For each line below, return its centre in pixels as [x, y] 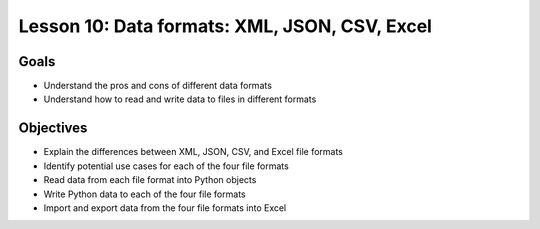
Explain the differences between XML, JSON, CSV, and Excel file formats [193, 152]
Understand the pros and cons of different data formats [157, 86]
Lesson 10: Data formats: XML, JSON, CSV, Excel [225, 26]
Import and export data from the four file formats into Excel [165, 207]
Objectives [53, 128]
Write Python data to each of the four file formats [144, 194]
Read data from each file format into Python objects [150, 180]
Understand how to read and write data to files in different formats [180, 99]
